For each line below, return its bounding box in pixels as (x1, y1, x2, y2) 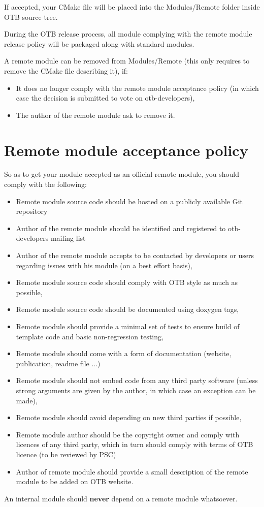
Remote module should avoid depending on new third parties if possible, (16, 412, 242, 423)
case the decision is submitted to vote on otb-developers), (16, 92, 195, 103)
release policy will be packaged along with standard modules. (4, 38, 194, 49)
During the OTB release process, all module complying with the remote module (4, 28, 252, 39)
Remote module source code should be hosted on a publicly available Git (16, 196, 243, 206)
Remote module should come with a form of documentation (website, (16, 348, 232, 359)
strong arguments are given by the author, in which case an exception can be (16, 385, 256, 395)
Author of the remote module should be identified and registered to (16, 223, 226, 233)
